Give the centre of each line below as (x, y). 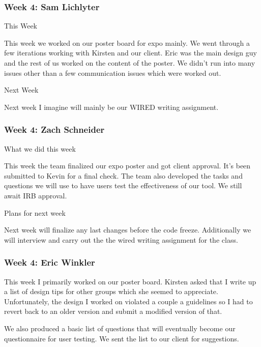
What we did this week (40, 148)
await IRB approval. (36, 195)
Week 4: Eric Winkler (50, 262)
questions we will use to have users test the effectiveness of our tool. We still (123, 185)
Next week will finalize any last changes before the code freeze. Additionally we (128, 230)
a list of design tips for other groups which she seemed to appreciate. (111, 291)
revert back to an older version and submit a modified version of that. (113, 311)
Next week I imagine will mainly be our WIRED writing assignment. (111, 107)
